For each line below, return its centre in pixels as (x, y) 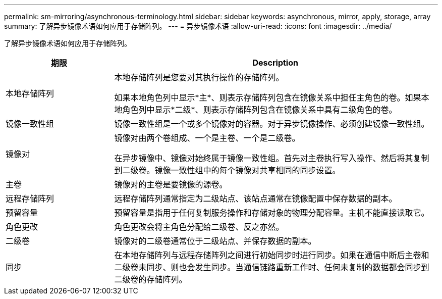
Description (275, 63)
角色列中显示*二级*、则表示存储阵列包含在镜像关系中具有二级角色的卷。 (260, 110)
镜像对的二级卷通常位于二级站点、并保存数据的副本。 (215, 241)
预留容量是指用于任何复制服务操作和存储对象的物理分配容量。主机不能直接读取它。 (272, 213)
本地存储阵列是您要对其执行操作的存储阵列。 (199, 77)
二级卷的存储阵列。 (151, 279)
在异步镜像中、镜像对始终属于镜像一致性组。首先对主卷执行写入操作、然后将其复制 (272, 158)
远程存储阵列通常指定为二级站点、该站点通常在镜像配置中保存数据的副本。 (256, 198)
